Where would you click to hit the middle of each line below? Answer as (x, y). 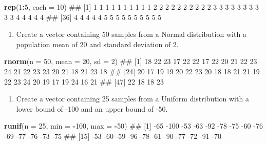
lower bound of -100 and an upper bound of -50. (92, 108)
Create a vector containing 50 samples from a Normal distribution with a (131, 34)
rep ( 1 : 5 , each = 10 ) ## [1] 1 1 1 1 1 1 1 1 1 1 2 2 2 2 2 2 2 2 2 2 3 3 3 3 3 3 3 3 (131, 7)
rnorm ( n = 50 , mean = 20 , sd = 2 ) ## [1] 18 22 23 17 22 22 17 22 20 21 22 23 (131, 61)
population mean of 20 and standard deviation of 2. (97, 44)
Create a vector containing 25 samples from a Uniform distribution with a (132, 99)
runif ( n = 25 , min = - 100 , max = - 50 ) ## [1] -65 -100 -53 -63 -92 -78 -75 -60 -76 (133, 126)
